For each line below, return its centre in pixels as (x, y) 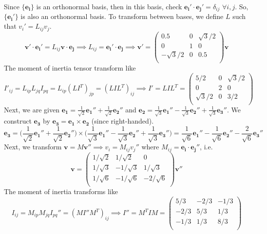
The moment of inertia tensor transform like (70, 68)
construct (18, 121)
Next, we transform (33, 147)
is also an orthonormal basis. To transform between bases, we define (122, 16)
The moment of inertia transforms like (61, 191)
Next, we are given (32, 109)
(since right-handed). (123, 121)
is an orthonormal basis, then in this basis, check (109, 6)
